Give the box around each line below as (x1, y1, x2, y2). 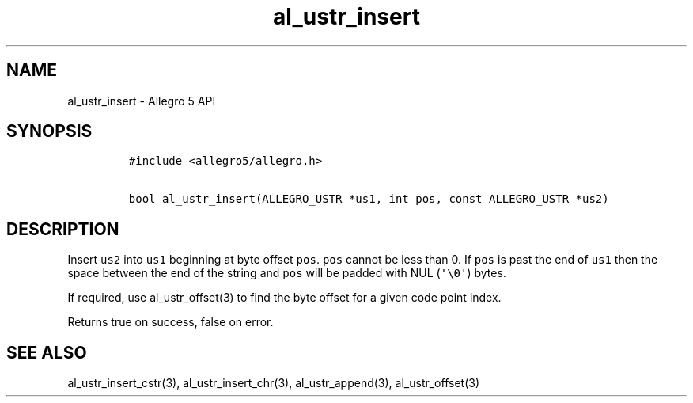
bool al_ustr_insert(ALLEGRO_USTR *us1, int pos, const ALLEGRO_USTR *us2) (128, 192, 609, 206)
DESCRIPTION (6, 219, 119, 239)
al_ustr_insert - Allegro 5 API (67, 93, 216, 108)
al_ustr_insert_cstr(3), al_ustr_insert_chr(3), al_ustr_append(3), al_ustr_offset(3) (67, 376, 480, 390)
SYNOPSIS (6, 121, 93, 142)
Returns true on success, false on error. (67, 315, 274, 329)
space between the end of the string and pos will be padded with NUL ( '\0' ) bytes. (67, 266, 506, 280)
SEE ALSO (6, 342, 87, 363)
